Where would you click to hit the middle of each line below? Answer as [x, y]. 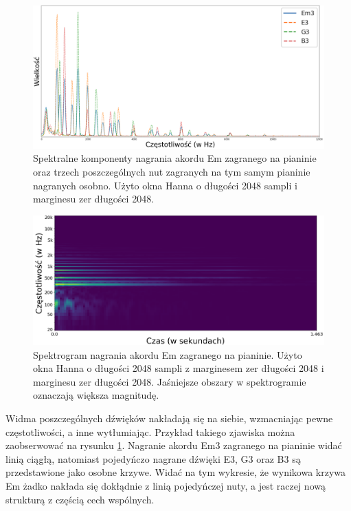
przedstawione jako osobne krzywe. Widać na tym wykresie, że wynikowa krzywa [175, 472]
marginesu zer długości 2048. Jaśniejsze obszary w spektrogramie [170, 381]
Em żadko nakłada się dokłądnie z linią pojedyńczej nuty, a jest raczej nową [166, 485]
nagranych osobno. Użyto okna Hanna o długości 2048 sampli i [165, 185]
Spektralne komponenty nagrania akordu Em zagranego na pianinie [175, 158]
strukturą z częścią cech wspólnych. [80, 499]
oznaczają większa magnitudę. [96, 395]
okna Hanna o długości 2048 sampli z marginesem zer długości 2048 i [179, 368]
